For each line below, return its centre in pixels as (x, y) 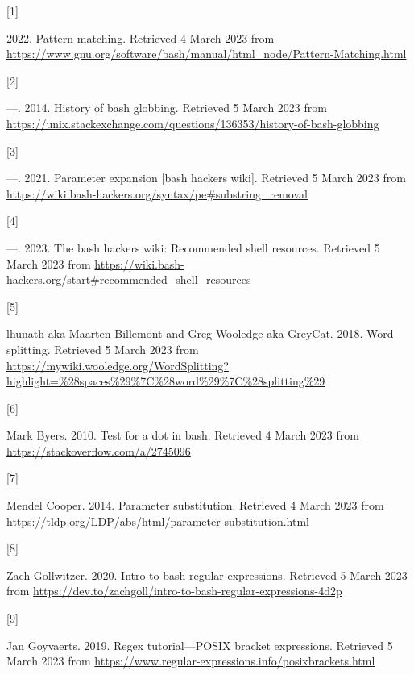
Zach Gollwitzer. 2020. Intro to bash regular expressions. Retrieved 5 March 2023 (207, 575)
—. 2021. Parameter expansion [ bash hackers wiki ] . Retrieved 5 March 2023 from (206, 178)
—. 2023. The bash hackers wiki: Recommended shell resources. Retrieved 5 (193, 247)
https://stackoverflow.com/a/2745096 (99, 450)
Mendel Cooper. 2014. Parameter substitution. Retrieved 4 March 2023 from (195, 505)
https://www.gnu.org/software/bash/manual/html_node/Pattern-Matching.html (207, 54)
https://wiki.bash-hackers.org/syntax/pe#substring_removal (157, 193)
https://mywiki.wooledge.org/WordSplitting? (118, 365)
